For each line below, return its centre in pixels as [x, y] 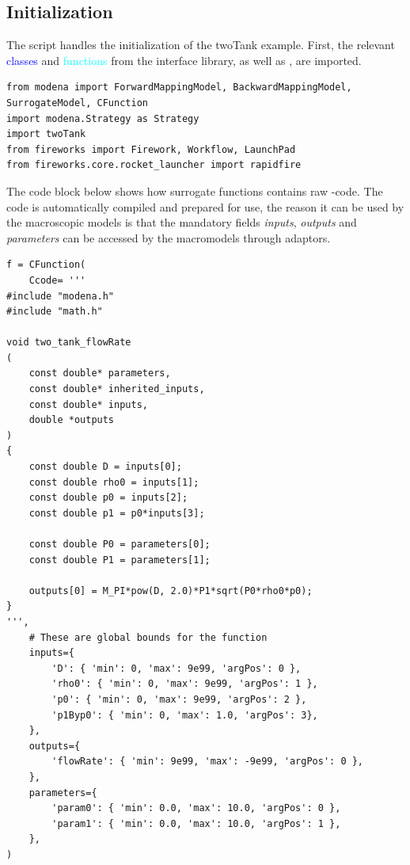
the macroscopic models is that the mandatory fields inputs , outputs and [182, 222]
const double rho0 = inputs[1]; [114, 482]
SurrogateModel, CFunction [77, 103]
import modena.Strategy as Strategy [103, 118]
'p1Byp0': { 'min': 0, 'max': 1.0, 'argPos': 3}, [185, 715]
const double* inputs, [88, 404]
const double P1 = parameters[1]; [120, 560]
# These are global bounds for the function [148, 637]
